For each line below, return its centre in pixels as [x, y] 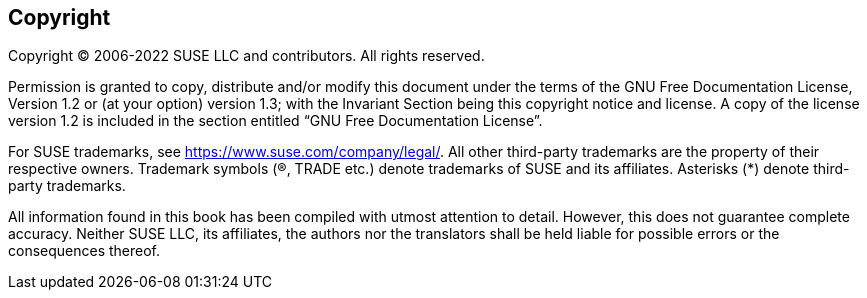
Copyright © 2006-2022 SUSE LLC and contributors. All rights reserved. [246, 56]
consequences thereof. [84, 251]
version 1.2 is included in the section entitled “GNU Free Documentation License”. [275, 121]
